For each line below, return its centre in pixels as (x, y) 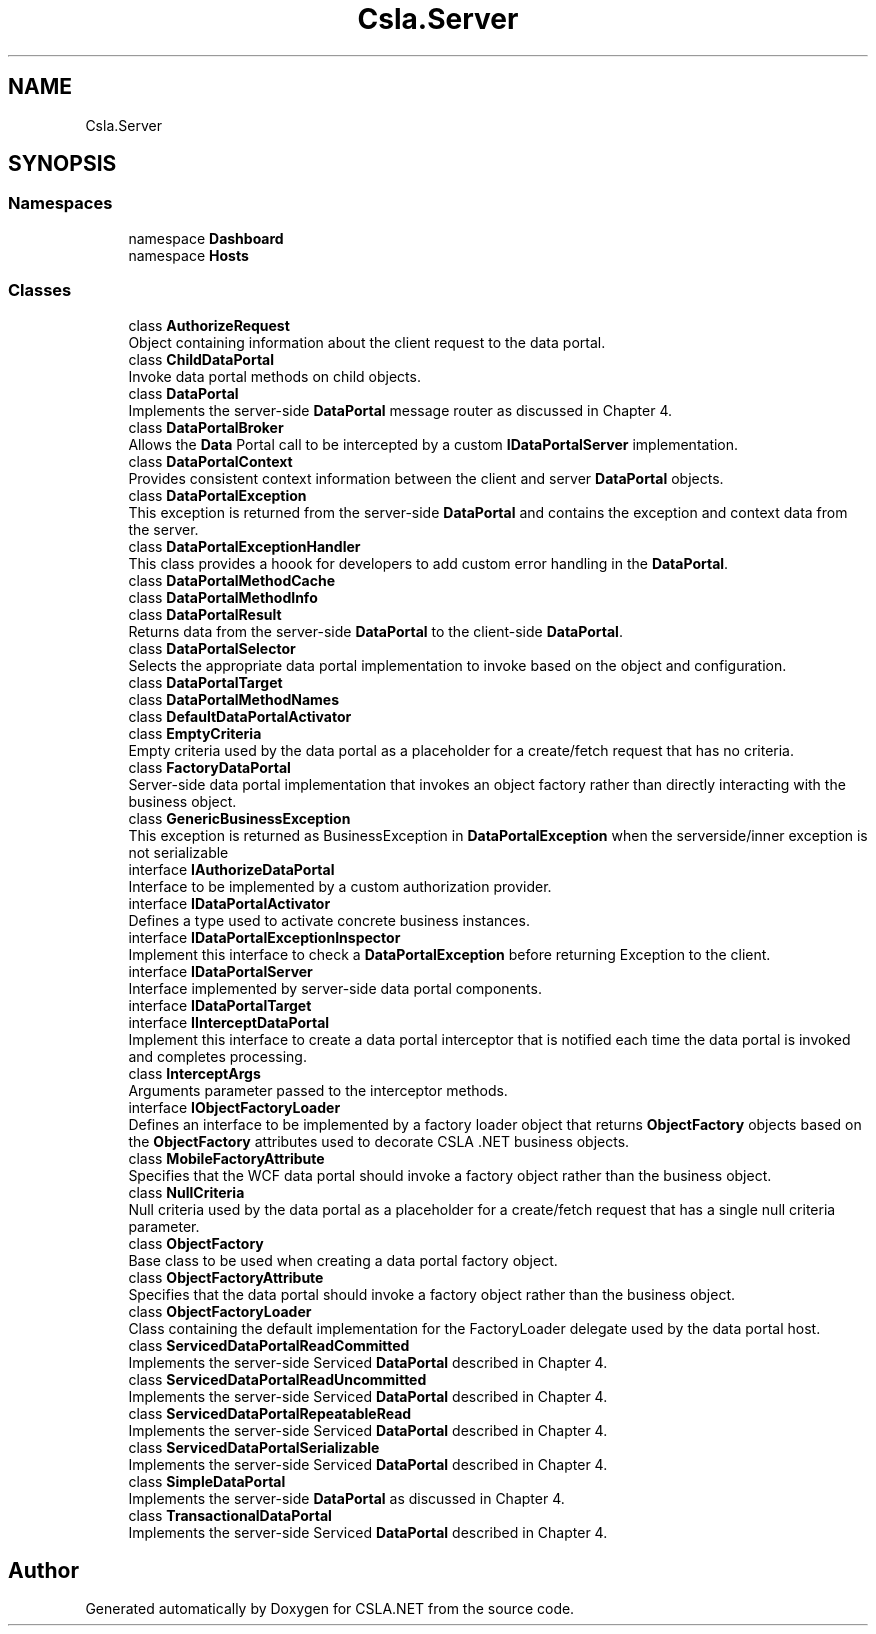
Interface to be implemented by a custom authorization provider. (340, 886)
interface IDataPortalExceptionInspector (264, 937)
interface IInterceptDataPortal (229, 1022)
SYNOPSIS (62, 164)
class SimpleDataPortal (207, 1481)
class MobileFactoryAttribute (226, 1158)
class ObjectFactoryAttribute (226, 1277)
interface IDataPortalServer (220, 971)
